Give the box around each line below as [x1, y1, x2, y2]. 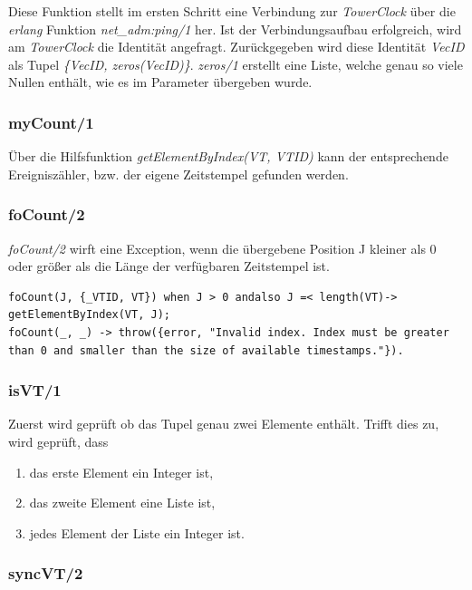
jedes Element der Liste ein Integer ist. [29, 523, 245, 542]
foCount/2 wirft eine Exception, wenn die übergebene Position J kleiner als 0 [8, 238, 437, 257]
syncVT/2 [8, 562, 83, 585]
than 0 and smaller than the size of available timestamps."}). [8, 343, 404, 357]
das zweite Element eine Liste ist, [29, 493, 216, 512]
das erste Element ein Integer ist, [29, 462, 214, 481]
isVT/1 [8, 379, 62, 401]
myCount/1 [8, 111, 94, 133]
